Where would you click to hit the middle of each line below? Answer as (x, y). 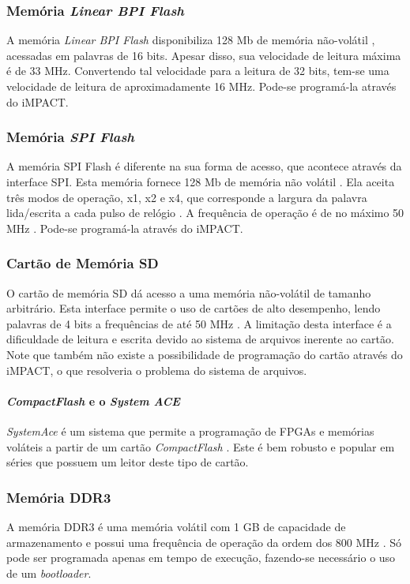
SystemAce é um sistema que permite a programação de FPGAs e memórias (190, 431)
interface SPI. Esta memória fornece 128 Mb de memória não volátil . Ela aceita (201, 182)
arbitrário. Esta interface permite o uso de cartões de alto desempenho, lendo (194, 308)
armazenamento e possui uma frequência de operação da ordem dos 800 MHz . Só (204, 542)
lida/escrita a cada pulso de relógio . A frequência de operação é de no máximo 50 (205, 213)
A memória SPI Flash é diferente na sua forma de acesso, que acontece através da (204, 166)
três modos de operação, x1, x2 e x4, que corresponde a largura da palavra (187, 197)
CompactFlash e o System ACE (93, 401)
